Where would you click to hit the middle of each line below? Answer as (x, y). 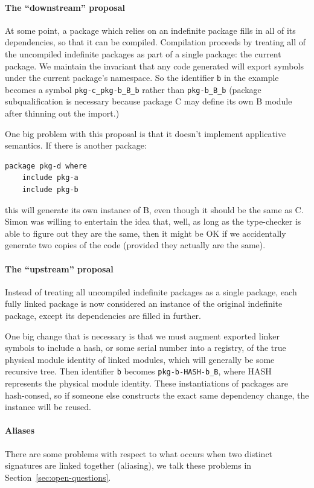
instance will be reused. (48, 407)
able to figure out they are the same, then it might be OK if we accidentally (146, 233)
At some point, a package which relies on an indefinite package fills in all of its (150, 30)
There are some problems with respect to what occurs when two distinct (139, 453)
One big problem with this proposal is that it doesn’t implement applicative (146, 133)
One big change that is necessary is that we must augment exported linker (143, 335)
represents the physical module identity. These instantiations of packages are (146, 383)
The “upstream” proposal (59, 268)
